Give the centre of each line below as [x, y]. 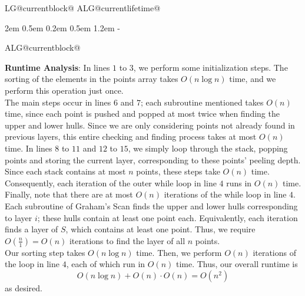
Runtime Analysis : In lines [57, 67]
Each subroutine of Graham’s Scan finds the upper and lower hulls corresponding [151, 205]
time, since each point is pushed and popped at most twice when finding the [142, 114]
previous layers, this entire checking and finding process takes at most [131, 137]
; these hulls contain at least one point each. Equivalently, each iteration [168, 217]
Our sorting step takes [45, 252]
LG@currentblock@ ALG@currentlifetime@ [83, 8]
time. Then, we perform [179, 252]
